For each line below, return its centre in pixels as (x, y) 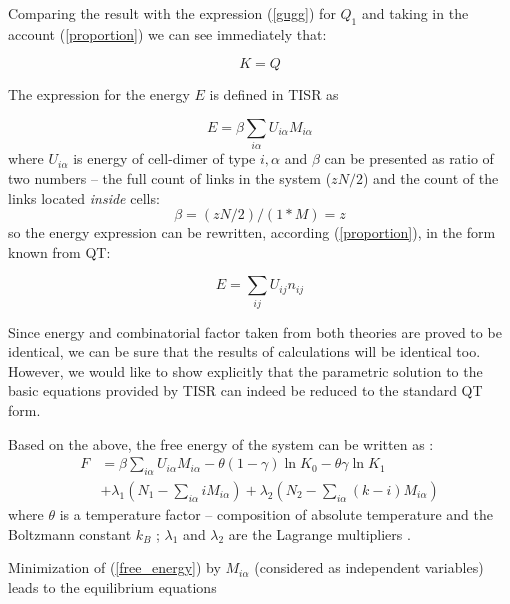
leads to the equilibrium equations (112, 586)
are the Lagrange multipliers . (319, 533)
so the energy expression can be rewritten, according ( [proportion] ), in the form (252, 232)
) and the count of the (430, 177)
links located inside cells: (84, 197)
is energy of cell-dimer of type (164, 158)
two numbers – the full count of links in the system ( (170, 177)
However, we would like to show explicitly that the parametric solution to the (245, 370)
